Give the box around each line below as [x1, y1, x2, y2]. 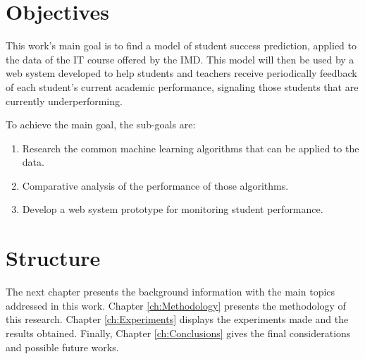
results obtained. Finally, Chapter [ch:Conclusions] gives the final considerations [6, 325, 351, 340]
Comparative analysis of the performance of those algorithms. [22, 178, 289, 193]
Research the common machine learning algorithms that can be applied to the [22, 140, 359, 155]
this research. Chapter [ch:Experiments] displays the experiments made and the [6, 312, 349, 327]
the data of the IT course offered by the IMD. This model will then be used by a [6, 51, 354, 66]
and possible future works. [6, 339, 119, 354]
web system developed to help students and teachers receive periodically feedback [6, 66, 357, 80]
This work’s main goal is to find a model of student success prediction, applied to [6, 38, 357, 53]
